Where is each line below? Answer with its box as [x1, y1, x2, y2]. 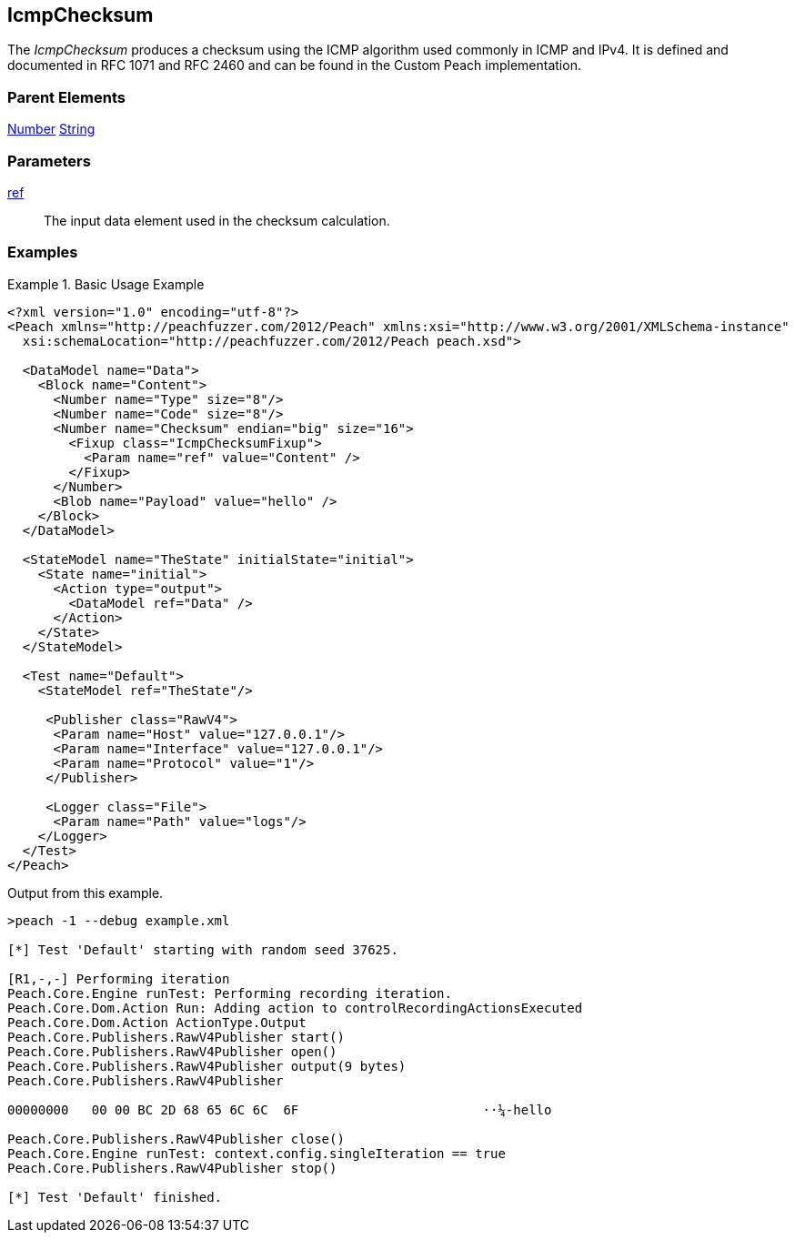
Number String [7, 121, 96, 137]
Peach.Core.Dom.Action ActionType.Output [7, 1014, 307, 1030]
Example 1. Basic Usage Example [7, 276, 205, 292]
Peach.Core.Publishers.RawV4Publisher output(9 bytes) [7, 1058, 407, 1074]
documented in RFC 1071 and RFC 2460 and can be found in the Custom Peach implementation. [7, 57, 581, 74]
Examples [7, 243, 78, 262]
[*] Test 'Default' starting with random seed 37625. [7, 942, 398, 957]
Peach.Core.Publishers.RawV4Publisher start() [7, 1029, 345, 1044]
